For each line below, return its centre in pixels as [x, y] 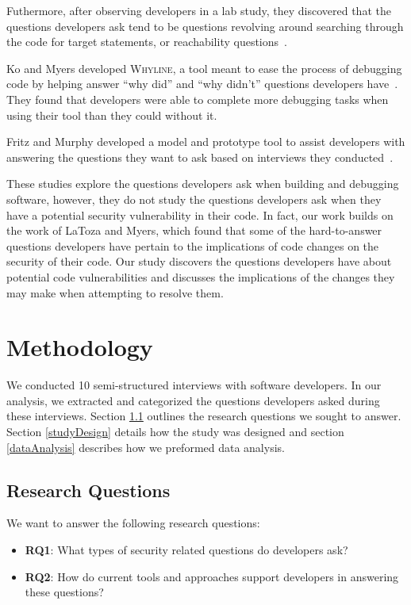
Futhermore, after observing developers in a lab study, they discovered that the [199, 10]
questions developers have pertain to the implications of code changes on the [193, 245]
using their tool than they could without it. [112, 115]
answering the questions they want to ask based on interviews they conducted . [200, 157]
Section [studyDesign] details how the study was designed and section [175, 431]
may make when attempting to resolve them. [115, 292]
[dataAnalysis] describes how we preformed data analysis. [146, 447]
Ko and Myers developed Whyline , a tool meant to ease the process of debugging [204, 68]
